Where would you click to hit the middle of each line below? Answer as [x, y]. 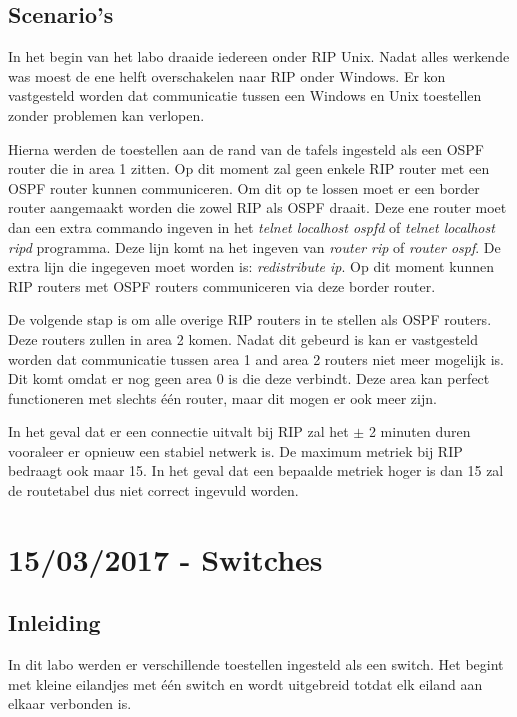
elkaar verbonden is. [70, 703]
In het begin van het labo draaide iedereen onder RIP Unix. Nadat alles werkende [259, 56]
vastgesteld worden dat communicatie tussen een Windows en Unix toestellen [245, 95]
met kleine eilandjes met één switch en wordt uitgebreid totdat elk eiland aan [245, 683]
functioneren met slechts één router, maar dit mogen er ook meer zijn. [222, 397]
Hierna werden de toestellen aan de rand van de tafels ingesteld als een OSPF [246, 148]
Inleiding [54, 622]
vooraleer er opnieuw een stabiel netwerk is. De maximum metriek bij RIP [235, 450]
